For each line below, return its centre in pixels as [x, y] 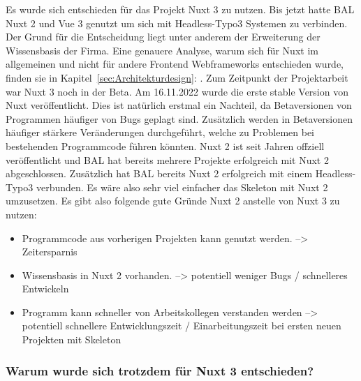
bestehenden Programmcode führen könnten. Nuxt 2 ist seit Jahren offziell [165, 145]
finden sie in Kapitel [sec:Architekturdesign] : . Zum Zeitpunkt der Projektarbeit [177, 77]
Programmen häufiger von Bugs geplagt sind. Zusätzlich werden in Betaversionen [179, 118]
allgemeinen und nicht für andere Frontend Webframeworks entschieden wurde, [175, 64]
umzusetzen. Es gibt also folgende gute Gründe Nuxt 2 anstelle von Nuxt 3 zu [173, 201]
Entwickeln [45, 289]
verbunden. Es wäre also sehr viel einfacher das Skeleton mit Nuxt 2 [182, 187]
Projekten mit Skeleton [72, 339]
